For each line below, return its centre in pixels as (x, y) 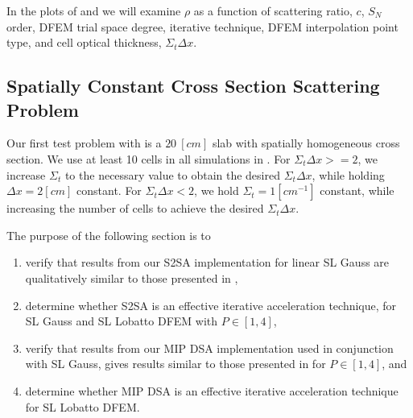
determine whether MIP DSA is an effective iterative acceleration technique (212, 390)
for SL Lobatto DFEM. (83, 406)
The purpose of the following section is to (109, 235)
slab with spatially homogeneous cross (306, 143)
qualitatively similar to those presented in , (132, 277)
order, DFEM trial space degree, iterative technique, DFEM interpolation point (202, 26)
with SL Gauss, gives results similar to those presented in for (176, 364)
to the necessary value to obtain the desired (172, 174)
